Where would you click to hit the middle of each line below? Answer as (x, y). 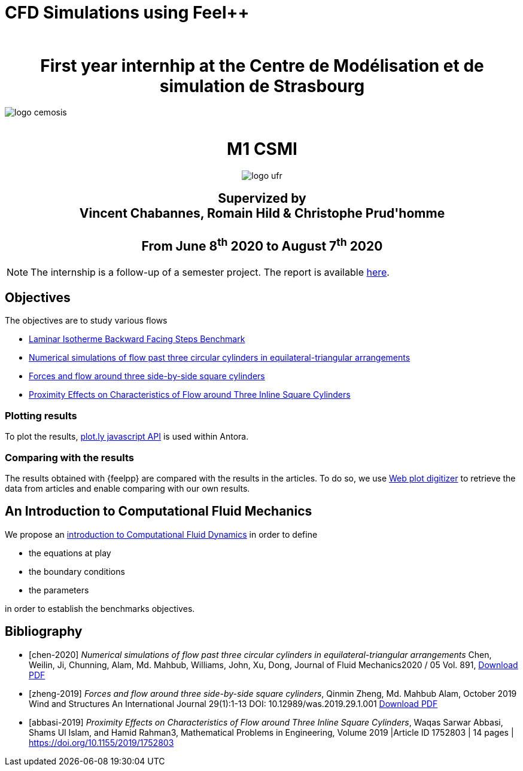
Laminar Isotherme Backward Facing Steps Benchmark (137, 339)
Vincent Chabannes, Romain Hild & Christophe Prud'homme (262, 214)
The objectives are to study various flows (86, 321)
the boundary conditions (77, 571)
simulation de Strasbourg (262, 86)
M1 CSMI (262, 149)
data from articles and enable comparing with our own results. (127, 488)
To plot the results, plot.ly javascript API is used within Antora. (127, 437)
